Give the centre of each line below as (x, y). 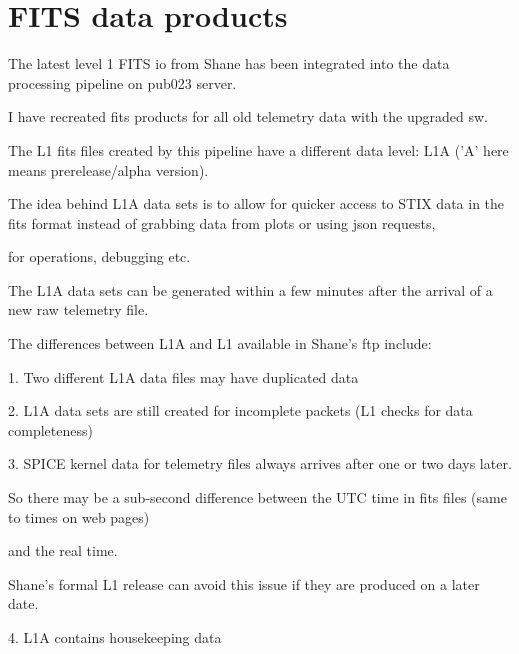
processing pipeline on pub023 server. (122, 82)
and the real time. (63, 550)
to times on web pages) (79, 516)
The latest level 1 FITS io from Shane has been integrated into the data (229, 63)
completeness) (50, 429)
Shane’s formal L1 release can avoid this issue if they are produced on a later (244, 583)
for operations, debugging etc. (99, 256)
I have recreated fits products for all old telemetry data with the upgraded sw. (248, 116)
